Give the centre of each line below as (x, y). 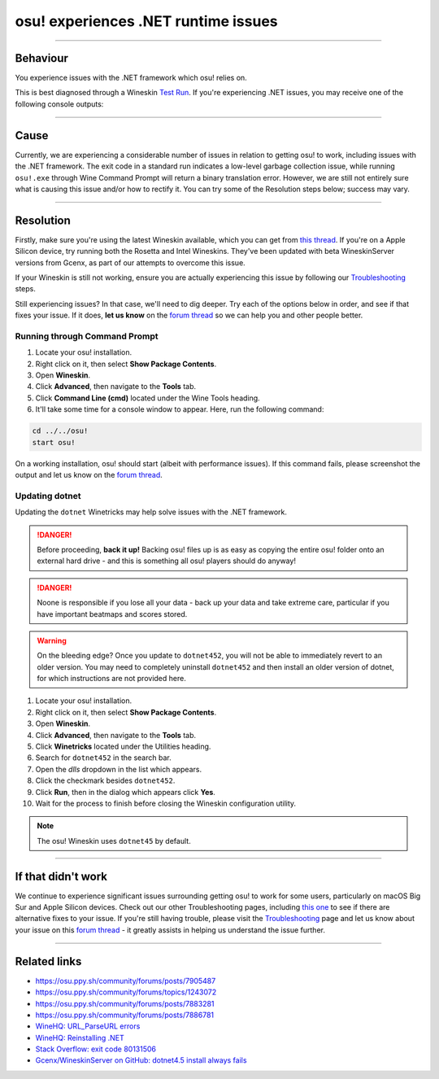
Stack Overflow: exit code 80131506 (96, 1049)
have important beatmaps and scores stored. (112, 614)
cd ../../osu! (60, 431)
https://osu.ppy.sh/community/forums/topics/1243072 (126, 992)
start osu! (54, 442)
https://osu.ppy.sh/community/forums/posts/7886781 (125, 1015)
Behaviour (42, 58)
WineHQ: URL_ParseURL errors (88, 1026)
